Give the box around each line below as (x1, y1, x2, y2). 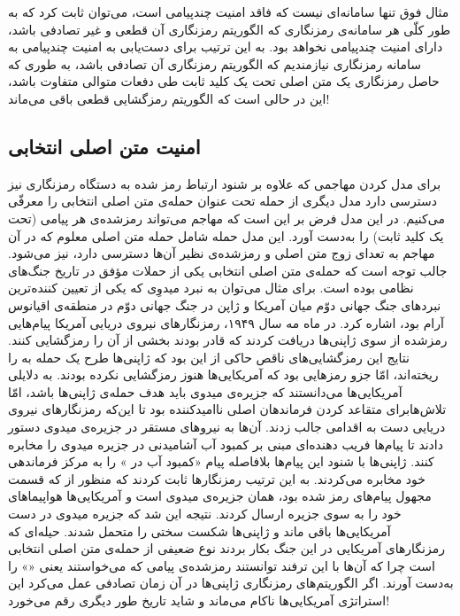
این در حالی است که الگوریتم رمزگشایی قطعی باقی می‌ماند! (8, 89, 330, 107)
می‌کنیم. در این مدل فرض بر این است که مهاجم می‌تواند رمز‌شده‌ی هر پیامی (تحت (8, 208, 445, 227)
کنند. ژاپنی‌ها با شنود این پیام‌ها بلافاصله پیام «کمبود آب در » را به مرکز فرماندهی (8, 452, 434, 471)
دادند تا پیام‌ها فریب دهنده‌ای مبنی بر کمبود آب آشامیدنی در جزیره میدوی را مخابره (8, 434, 443, 453)
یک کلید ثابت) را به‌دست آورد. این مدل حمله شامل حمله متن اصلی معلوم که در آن (8, 226, 444, 245)
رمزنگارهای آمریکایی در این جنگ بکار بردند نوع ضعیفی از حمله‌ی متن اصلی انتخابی (8, 539, 445, 558)
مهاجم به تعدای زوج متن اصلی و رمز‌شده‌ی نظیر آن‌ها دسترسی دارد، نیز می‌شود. (8, 244, 435, 262)
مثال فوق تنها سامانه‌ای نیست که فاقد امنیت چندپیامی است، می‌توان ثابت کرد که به (8, 3, 449, 20)
